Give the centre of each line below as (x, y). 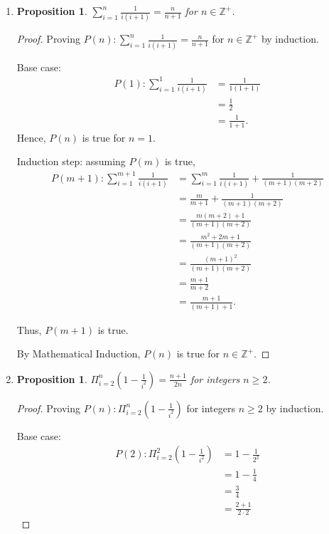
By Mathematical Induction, (79, 354)
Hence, (31, 137)
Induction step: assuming (71, 161)
